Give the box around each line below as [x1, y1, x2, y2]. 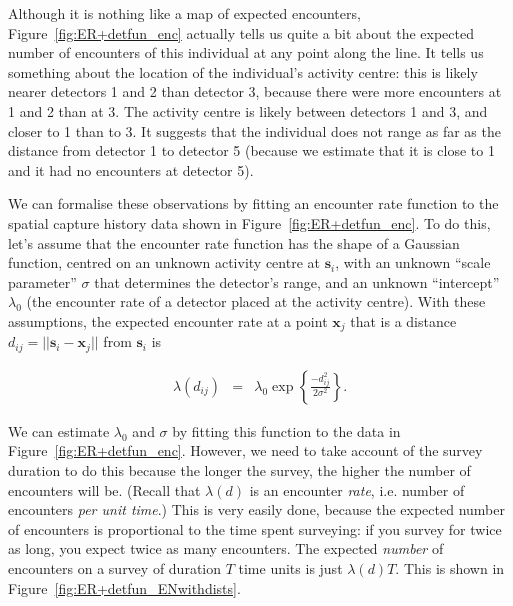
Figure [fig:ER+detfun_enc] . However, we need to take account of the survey [8, 440, 483, 461]
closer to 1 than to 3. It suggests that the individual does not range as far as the [8, 120, 501, 141]
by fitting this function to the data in [172, 420, 401, 441]
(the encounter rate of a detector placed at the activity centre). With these [26, 291, 486, 312]
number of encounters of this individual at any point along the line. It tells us [8, 42, 484, 63]
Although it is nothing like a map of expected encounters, [8, 3, 361, 23]
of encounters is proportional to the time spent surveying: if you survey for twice [8, 518, 502, 539]
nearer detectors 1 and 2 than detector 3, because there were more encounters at [8, 81, 502, 102]
